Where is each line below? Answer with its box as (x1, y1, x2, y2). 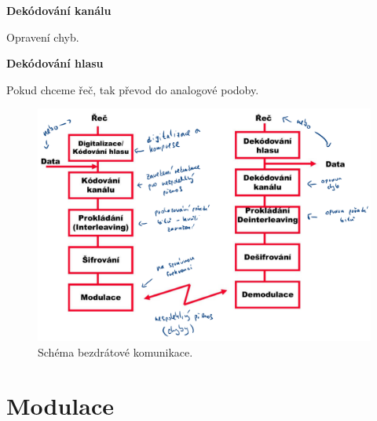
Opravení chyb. (6, 28, 79, 45)
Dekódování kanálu (6, 2, 112, 18)
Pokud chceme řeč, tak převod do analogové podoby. (6, 81, 259, 97)
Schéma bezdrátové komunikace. (38, 343, 193, 360)
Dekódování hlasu (6, 55, 104, 71)
